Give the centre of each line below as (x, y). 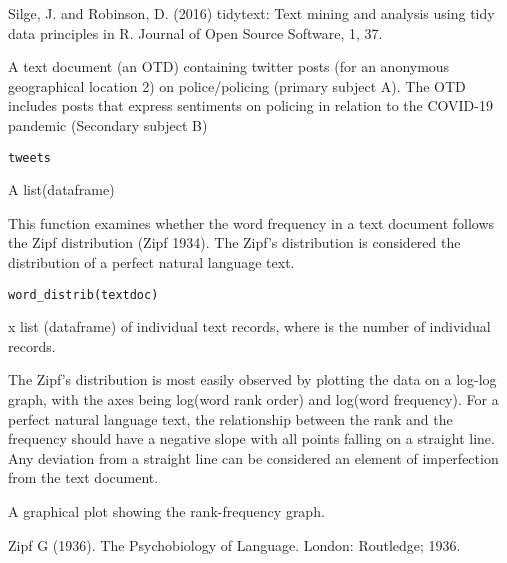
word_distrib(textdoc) (83, 294)
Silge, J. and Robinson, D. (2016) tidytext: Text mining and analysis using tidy (251, 13)
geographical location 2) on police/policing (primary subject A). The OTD (237, 85)
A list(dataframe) (61, 189)
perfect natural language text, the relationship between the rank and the (230, 418)
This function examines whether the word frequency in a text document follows (251, 222)
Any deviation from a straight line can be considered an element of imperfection (253, 457)
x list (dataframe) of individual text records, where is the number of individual (249, 326)
